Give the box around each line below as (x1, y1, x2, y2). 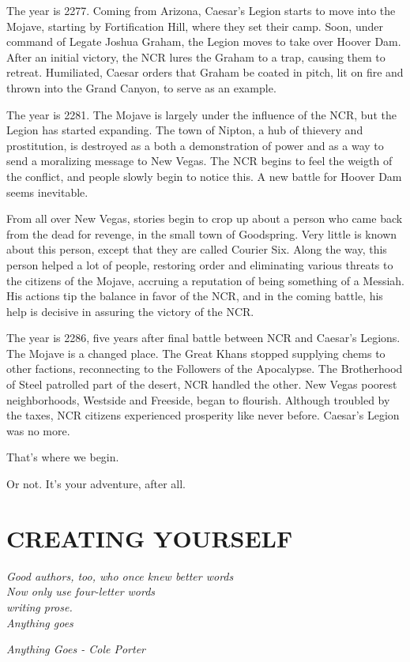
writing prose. (6, 598, 73, 615)
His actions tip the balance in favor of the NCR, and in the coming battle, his (6, 288, 383, 304)
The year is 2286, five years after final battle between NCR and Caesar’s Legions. (6, 329, 401, 346)
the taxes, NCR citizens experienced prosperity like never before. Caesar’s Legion (6, 407, 400, 423)
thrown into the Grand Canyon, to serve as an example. (6, 79, 276, 96)
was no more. (6, 422, 70, 438)
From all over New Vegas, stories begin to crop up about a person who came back (6, 210, 403, 227)
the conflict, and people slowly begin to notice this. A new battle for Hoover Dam (6, 167, 402, 184)
